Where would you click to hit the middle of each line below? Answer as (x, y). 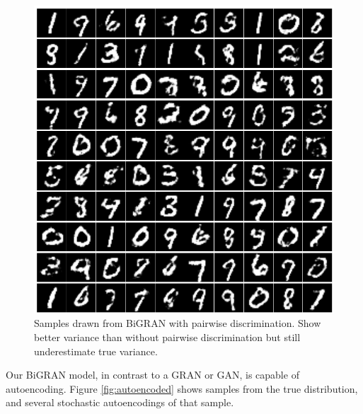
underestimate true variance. (96, 351)
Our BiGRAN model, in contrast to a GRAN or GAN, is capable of (152, 375)
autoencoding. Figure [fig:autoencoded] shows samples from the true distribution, (182, 388)
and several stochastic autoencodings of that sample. (120, 402)
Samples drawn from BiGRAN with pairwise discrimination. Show (178, 323)
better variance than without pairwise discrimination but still (167, 337)
